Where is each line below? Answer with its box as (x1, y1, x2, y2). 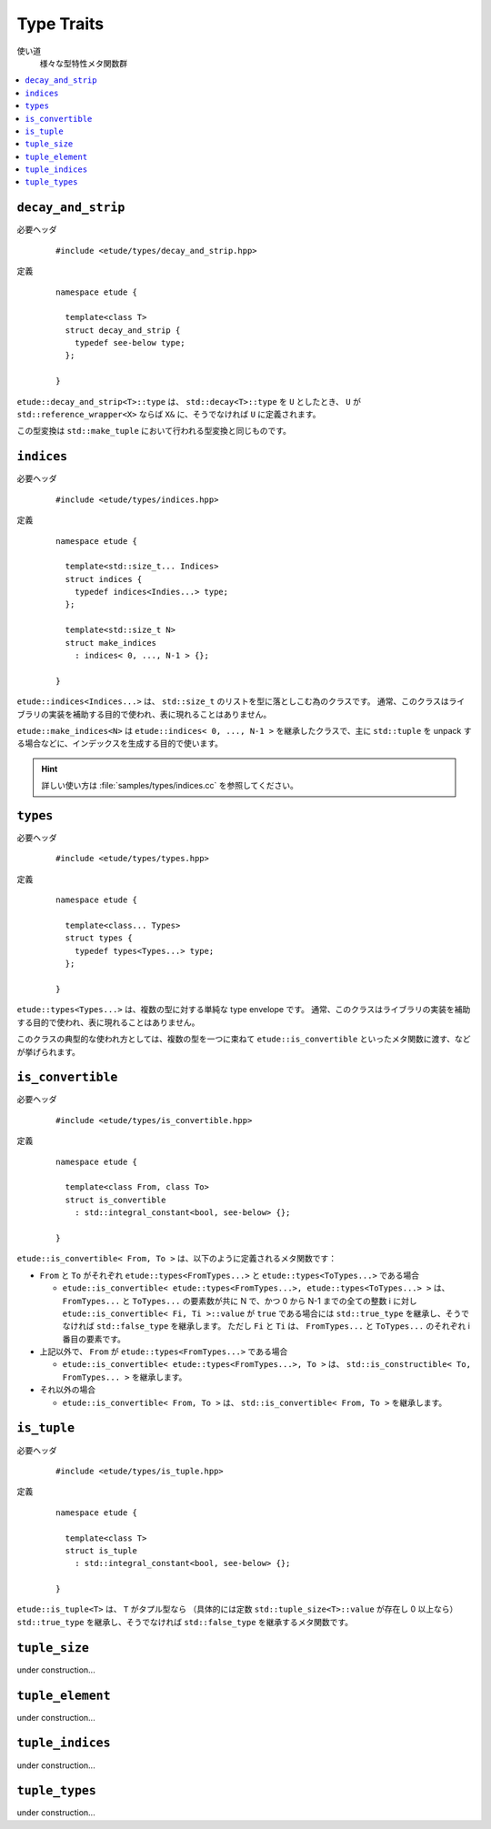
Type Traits (16, 14, 105, 34)
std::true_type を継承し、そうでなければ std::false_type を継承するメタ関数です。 (16, 1616, 354, 1627)
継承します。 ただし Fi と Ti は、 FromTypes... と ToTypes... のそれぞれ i (178, 1321, 470, 1332)
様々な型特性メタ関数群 (39, 57, 127, 68)
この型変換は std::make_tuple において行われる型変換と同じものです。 (16, 426, 291, 437)
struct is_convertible (65, 1194, 166, 1205)
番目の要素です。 (62, 1333, 126, 1344)
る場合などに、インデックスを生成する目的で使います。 (16, 738, 223, 749)
